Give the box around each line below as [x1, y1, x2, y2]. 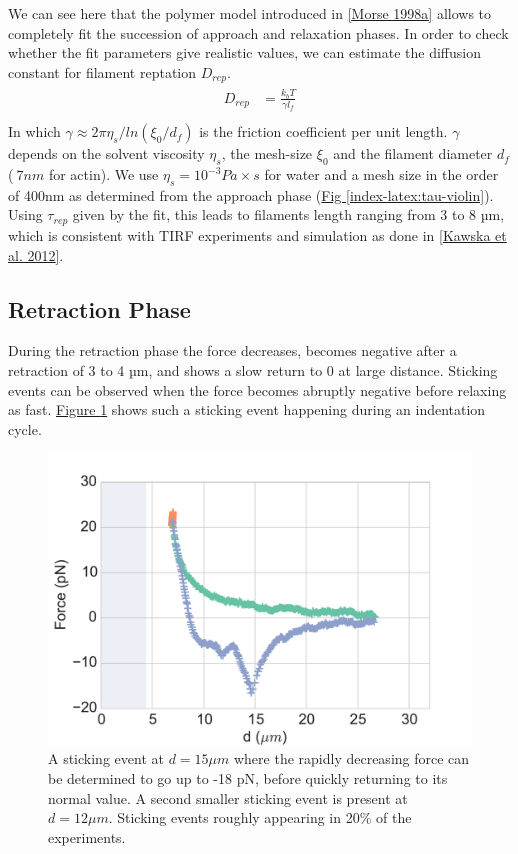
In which [8, 121, 61, 142]
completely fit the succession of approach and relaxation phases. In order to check [8, 22, 509, 43]
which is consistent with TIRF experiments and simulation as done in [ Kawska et [8, 224, 507, 245]
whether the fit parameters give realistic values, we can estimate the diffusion [8, 42, 481, 63]
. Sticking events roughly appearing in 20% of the [108, 807, 412, 828]
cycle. [8, 418, 42, 439]
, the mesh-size [221, 143, 313, 164]
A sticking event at [48, 748, 164, 769]
